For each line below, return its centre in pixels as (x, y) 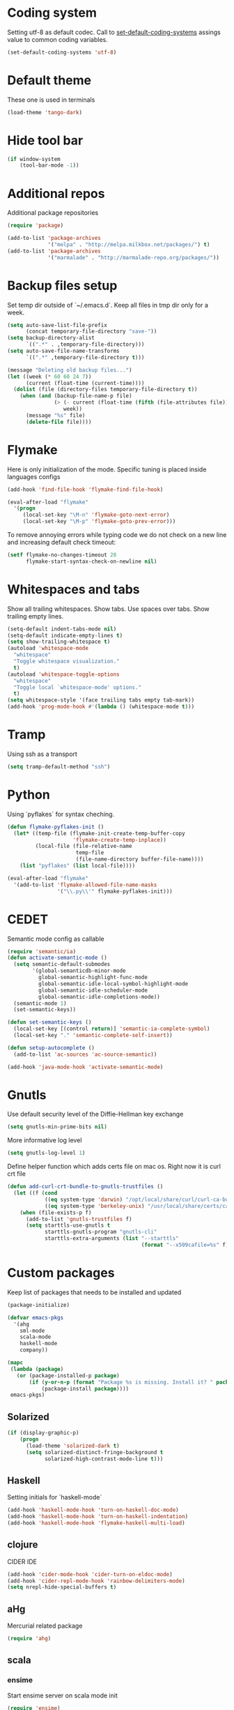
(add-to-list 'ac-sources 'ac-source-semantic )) (85, 1054)
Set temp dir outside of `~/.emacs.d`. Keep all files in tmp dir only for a (108, 305)
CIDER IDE (22, 1561)
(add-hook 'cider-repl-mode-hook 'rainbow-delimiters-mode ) (96, 1581)
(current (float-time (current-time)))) (85, 383)
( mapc (15, 1363)
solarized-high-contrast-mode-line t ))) (104, 1459)
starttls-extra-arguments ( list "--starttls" (111, 1239)
